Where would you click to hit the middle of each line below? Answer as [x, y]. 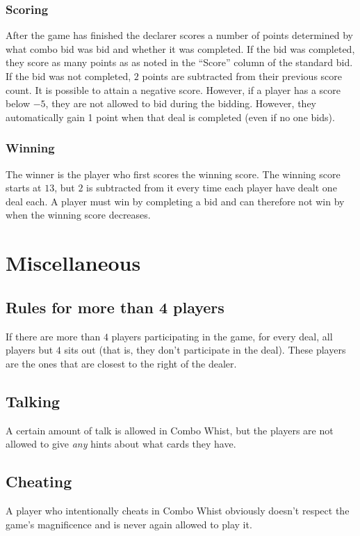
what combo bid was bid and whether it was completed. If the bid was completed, [180, 48]
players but [30, 350]
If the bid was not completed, [68, 76]
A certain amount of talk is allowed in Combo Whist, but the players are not [170, 430]
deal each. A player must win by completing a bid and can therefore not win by [175, 201]
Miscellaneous [73, 263]
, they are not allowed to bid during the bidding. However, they [181, 103]
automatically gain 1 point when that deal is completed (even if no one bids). [170, 117]
